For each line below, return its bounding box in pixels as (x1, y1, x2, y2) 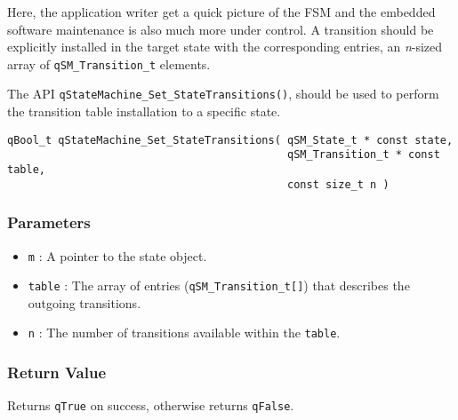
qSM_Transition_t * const (287, 148, 440, 162)
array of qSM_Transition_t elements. (7, 54, 211, 73)
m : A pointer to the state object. (28, 246, 207, 265)
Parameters (7, 211, 91, 234)
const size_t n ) (287, 178, 390, 191)
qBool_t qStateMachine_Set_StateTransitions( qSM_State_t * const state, (7, 133, 454, 147)
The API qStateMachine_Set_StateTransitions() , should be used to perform (7, 84, 439, 103)
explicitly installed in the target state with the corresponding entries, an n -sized (7, 37, 443, 56)
